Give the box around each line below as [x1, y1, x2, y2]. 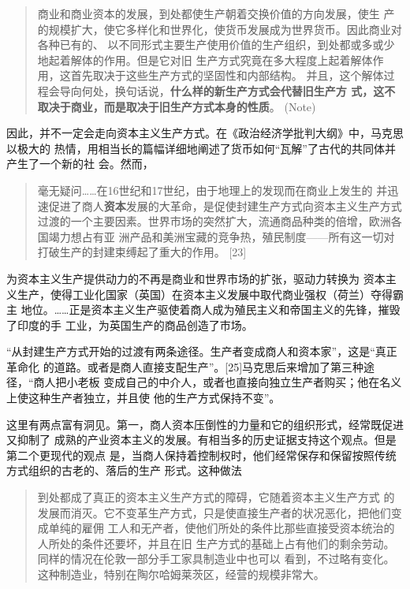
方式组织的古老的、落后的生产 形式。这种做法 [6, 462, 242, 479]
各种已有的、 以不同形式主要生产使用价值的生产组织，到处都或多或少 [37, 36, 395, 53]
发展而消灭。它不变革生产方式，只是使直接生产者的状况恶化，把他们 [37, 504, 391, 520]
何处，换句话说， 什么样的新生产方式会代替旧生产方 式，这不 [81, 82, 396, 99]
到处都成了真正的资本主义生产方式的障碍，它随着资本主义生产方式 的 [37, 489, 395, 505]
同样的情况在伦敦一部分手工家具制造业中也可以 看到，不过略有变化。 [37, 550, 395, 567]
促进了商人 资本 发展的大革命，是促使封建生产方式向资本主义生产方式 [48, 197, 402, 214]
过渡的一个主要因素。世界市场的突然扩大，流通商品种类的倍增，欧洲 [37, 213, 391, 229]
